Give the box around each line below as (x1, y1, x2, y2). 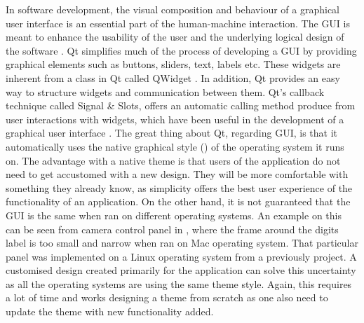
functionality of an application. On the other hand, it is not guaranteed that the (6, 194, 351, 209)
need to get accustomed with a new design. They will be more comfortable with (6, 167, 349, 181)
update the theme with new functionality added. (6, 304, 214, 319)
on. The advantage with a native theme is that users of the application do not (6, 153, 341, 167)
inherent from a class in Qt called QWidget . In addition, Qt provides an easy (6, 70, 340, 85)
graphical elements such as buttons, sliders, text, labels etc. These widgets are (6, 57, 341, 71)
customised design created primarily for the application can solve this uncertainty (6, 263, 356, 277)
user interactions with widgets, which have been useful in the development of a (6, 111, 344, 126)
